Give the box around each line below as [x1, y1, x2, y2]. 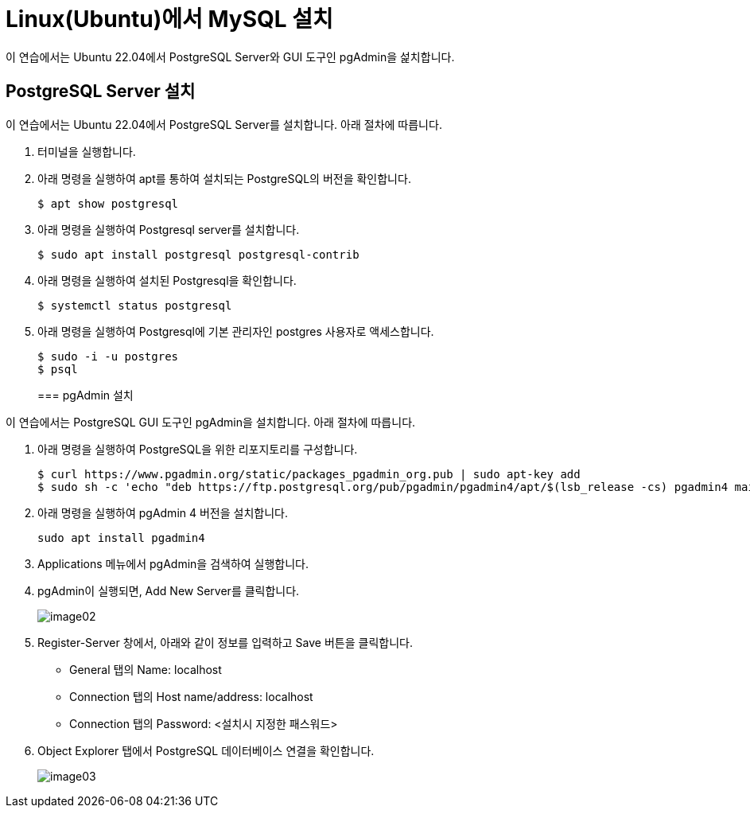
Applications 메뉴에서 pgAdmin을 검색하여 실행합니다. [37, 556, 309, 571]
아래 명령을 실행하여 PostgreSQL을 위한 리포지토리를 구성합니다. [37, 442, 358, 456]
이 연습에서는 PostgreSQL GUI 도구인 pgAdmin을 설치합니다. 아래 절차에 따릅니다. [6, 415, 416, 429]
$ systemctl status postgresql [37, 298, 232, 312]
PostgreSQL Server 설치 [6, 81, 196, 102]
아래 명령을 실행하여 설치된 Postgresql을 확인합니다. [37, 273, 297, 287]
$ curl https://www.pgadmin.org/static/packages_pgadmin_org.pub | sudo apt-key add [37, 467, 581, 481]
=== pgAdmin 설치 [37, 388, 134, 402]
